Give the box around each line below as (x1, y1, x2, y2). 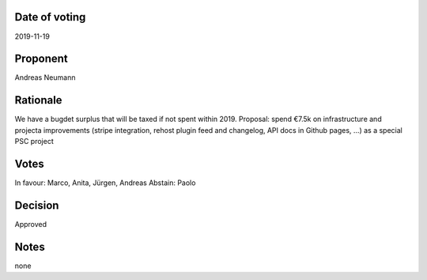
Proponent (14, 52, 68, 66)
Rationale (14, 93, 62, 107)
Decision (14, 199, 59, 212)
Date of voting (14, 10, 86, 24)
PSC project (14, 137, 55, 146)
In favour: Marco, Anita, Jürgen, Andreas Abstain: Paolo (14, 178, 196, 187)
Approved (14, 219, 47, 229)
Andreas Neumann (14, 73, 76, 82)
